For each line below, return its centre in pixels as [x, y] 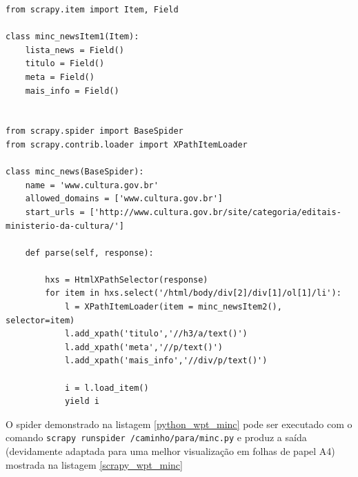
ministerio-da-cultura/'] [65, 226]
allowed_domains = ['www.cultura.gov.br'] [124, 199]
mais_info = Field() [72, 91]
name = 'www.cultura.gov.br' [92, 185]
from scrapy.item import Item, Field [92, 10]
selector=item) [40, 320]
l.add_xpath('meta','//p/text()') [143, 347]
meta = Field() [60, 77]
